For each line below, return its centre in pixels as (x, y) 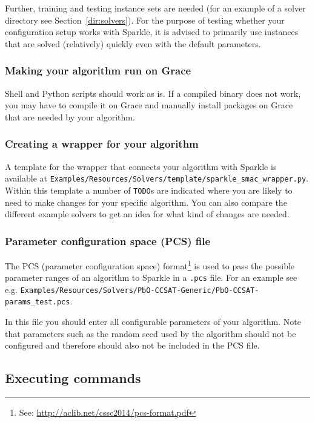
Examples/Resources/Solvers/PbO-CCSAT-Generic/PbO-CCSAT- (140, 290)
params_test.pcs (38, 302)
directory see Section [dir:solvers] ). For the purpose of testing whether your (145, 20)
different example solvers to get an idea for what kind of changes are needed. (147, 214)
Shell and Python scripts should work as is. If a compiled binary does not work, (153, 93)
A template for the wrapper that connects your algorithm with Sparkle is (141, 166)
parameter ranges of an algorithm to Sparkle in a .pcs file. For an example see (151, 277)
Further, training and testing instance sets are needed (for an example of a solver (155, 8)
